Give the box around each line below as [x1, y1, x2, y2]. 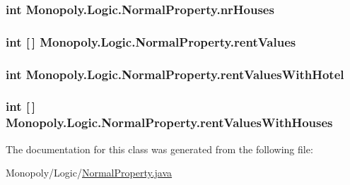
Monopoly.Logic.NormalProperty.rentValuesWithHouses [6, 114, 333, 131]
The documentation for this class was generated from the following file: [6, 141, 313, 156]
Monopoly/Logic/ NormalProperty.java [6, 165, 173, 180]
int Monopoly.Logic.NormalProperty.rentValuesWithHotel [6, 65, 344, 83]
